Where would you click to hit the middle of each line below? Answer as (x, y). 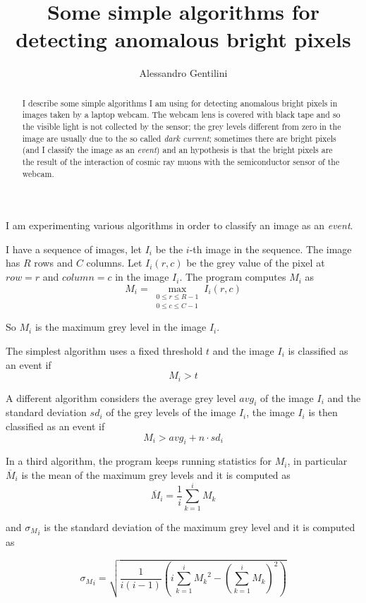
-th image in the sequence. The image (270, 249)
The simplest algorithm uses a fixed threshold (104, 350)
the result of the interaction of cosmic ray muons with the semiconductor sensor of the (181, 161)
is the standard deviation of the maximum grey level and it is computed (200, 526)
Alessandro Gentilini (183, 73)
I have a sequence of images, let (74, 249)
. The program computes (233, 277)
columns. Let (114, 263)
